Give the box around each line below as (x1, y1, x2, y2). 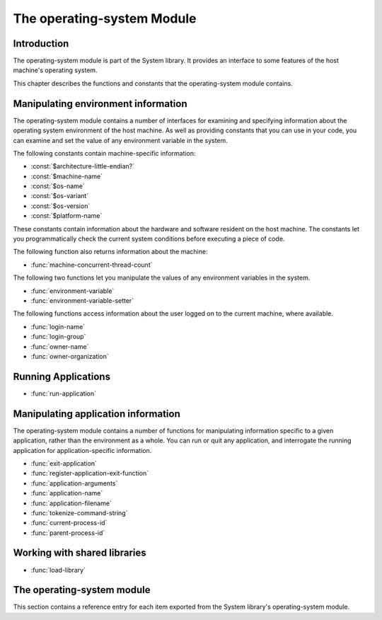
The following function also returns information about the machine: (13, 248, 208, 256)
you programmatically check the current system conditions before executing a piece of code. (13, 234, 285, 243)
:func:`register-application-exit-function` (30, 469, 149, 478)
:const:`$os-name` (30, 182, 85, 190)
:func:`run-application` (30, 389, 97, 398)
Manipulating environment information (13, 98, 187, 110)
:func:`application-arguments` (30, 478, 118, 488)
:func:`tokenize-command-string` (30, 508, 128, 517)
